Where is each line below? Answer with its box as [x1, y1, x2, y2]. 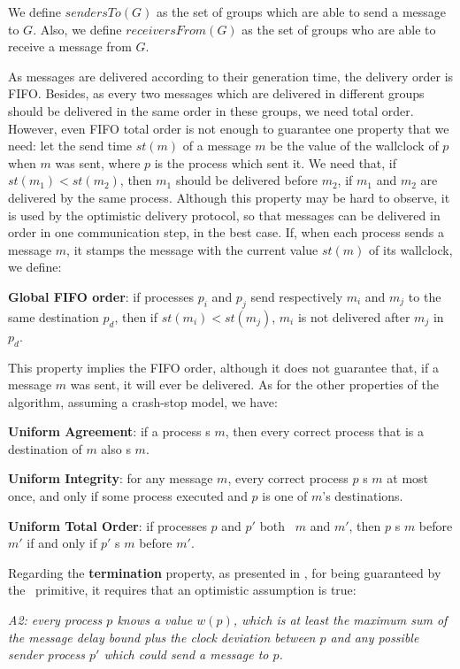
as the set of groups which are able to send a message [156, 3, 447, 20]
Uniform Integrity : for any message [8, 469, 213, 488]
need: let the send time [8, 136, 133, 155]
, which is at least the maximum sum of [233, 611, 448, 629]
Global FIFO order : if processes [8, 287, 195, 305]
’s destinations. [322, 487, 403, 505]
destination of [8, 439, 82, 458]
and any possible [330, 627, 419, 646]
